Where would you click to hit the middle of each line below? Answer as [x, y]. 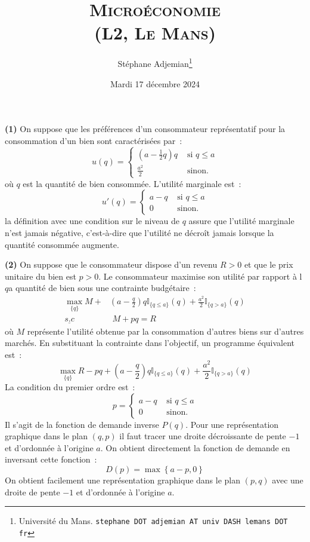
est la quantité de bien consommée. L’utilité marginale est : [132, 183]
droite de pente [32, 492]
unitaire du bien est [41, 276]
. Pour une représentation [232, 424]
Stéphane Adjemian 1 [155, 62]
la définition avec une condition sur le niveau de [92, 221]
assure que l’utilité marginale [241, 221]
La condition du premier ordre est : [70, 387]
